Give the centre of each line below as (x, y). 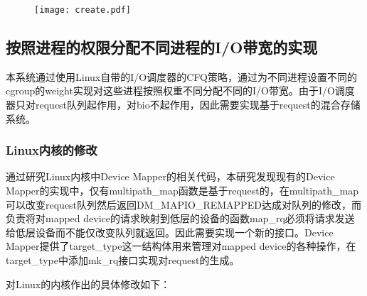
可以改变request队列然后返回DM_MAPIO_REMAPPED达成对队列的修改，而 (183, 204)
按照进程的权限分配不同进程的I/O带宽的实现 (162, 47)
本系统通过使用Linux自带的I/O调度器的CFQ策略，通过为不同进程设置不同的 (181, 76)
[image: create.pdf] (83, 10)
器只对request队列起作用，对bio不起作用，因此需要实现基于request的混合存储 (183, 105)
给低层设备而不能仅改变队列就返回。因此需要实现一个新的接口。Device (170, 232)
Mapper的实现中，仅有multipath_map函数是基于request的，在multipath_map (182, 191)
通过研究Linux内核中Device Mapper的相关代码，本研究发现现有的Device (170, 176)
